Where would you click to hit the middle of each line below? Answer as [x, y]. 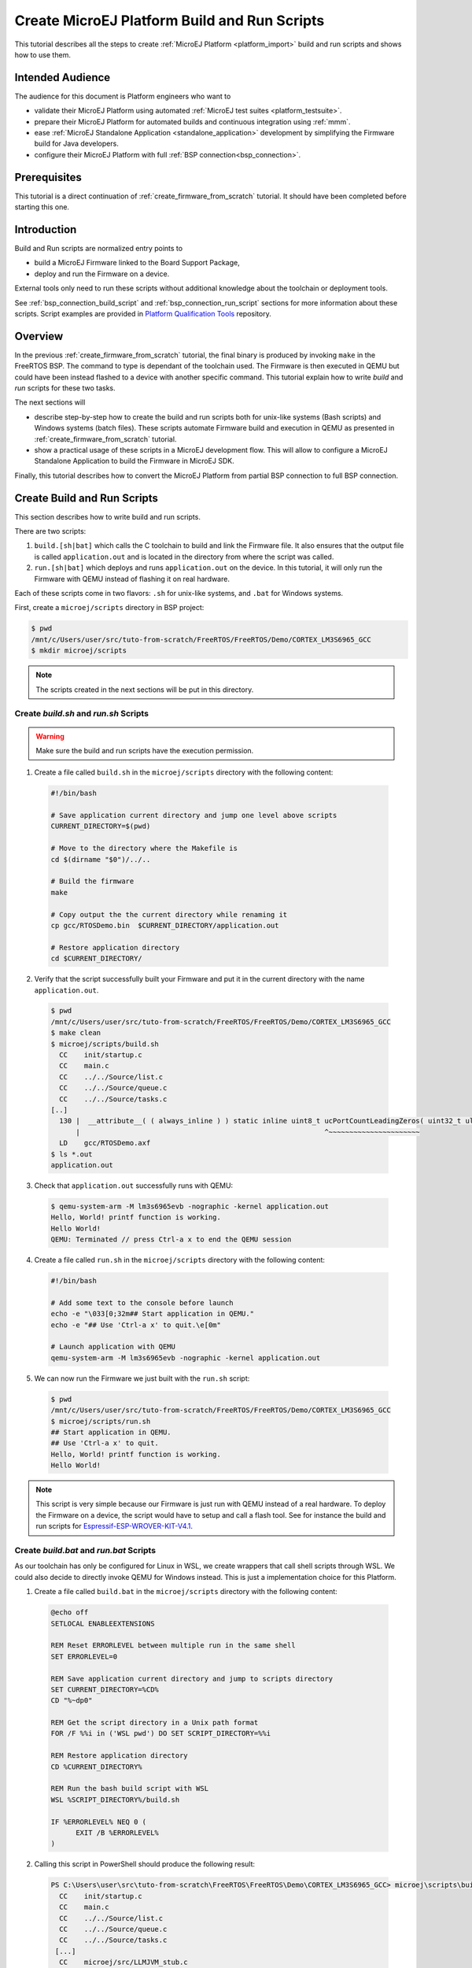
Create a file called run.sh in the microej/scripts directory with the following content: [180, 1260]
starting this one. [42, 207]
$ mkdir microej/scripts [79, 651]
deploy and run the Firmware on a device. [102, 274]
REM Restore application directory [119, 1756]
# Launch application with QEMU [113, 1347]
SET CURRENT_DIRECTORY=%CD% [105, 1689]
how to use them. [42, 54]
